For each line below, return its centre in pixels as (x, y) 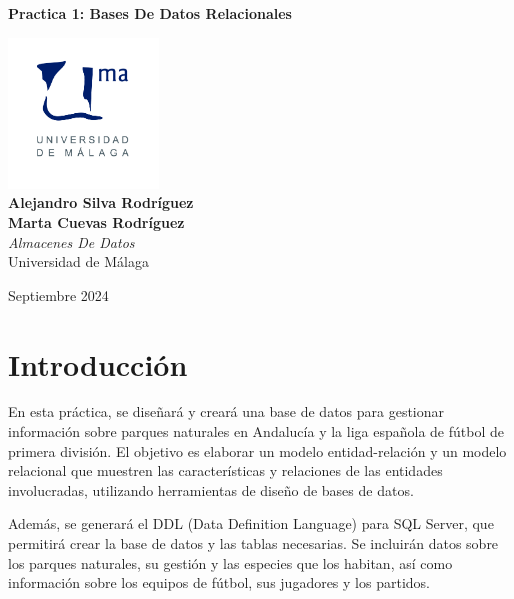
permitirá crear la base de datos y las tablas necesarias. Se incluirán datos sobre (253, 543)
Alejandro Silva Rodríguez (101, 202)
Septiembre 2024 (58, 294)
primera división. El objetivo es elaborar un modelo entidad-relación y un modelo (257, 450)
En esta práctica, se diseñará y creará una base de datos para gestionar (226, 411)
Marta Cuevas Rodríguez (96, 221)
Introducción (98, 363)
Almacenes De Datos (71, 241)
